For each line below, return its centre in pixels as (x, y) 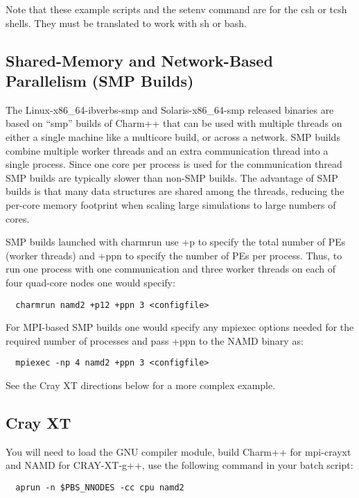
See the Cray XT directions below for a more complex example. (141, 385)
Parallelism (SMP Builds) (100, 80)
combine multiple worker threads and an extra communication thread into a (167, 150)
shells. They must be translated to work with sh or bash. (126, 23)
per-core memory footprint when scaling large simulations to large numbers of (171, 204)
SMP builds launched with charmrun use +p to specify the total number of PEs (176, 242)
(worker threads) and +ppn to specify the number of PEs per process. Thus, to (174, 255)
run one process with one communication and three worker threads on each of (171, 269)
